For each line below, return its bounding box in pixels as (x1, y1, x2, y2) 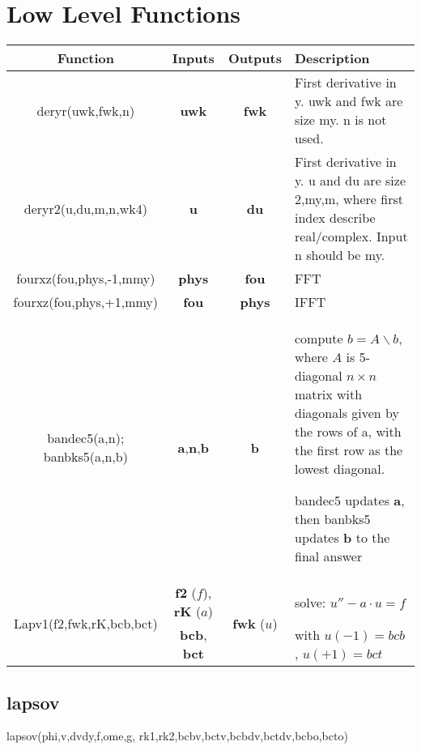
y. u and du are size (295, 171, 406, 190)
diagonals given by (295, 403, 399, 423)
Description (295, 49, 370, 68)
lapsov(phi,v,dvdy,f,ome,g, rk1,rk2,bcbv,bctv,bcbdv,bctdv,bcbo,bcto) (6, 727, 348, 744)
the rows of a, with (295, 422, 402, 441)
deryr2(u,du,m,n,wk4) (23, 198, 147, 218)
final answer (295, 547, 363, 566)
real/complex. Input (295, 227, 408, 246)
